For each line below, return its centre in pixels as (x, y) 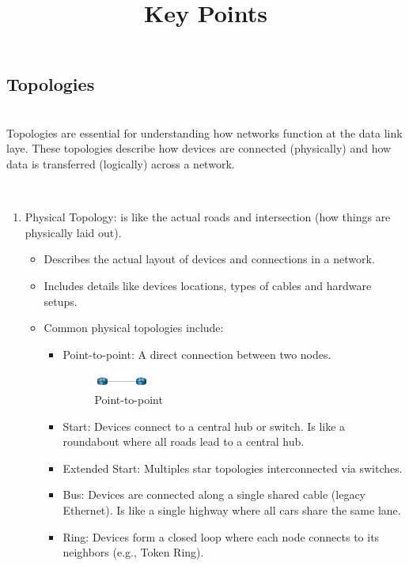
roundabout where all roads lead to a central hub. (184, 441)
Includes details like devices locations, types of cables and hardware (208, 285)
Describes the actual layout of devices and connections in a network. (209, 259)
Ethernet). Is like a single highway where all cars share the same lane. (232, 510)
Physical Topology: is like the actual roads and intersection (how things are (208, 217)
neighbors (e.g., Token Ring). (133, 552)
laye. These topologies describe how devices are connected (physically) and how (199, 148)
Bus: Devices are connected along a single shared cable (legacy (214, 494)
